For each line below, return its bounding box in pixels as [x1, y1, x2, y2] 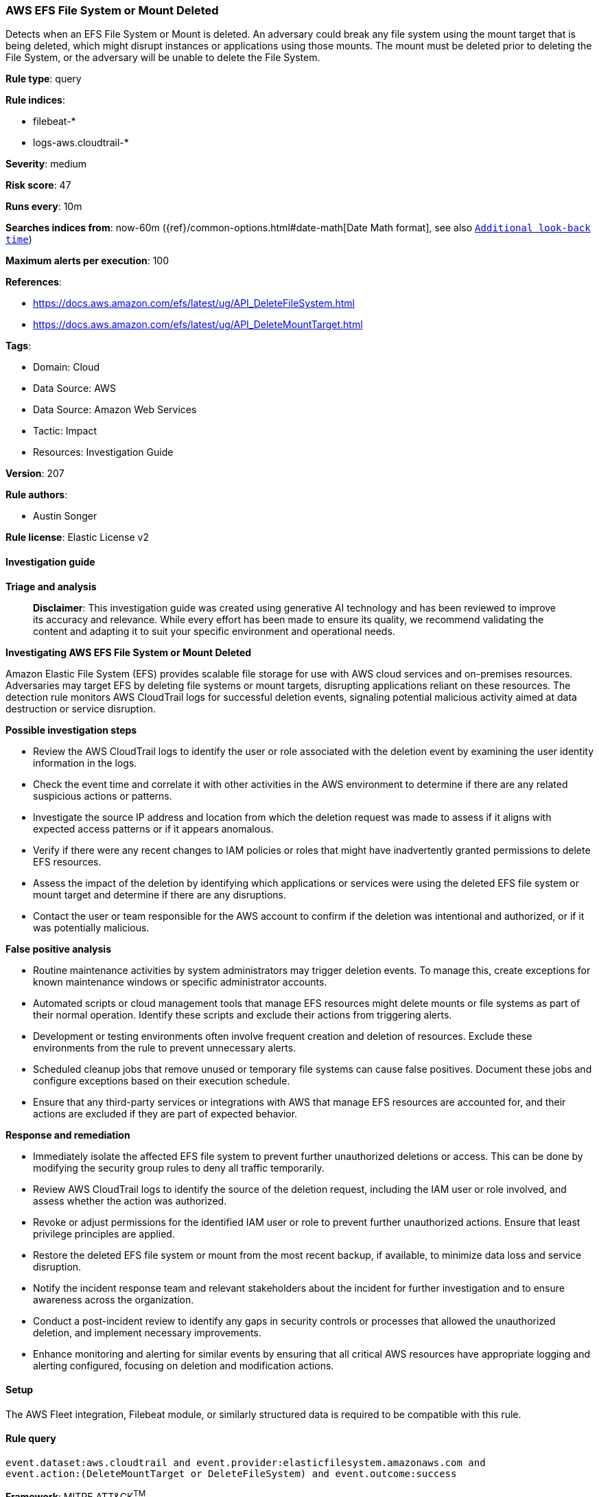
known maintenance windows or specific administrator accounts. [33, 975, 327, 988]
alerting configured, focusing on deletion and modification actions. [33, 1359, 334, 1371]
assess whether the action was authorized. [33, 1194, 227, 1207]
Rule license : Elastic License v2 [5, 531, 149, 544]
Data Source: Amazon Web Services [33, 404, 197, 416]
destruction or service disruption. [5, 702, 156, 715]
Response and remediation [5, 1128, 130, 1141]
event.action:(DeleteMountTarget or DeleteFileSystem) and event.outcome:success [5, 1468, 457, 1480]
